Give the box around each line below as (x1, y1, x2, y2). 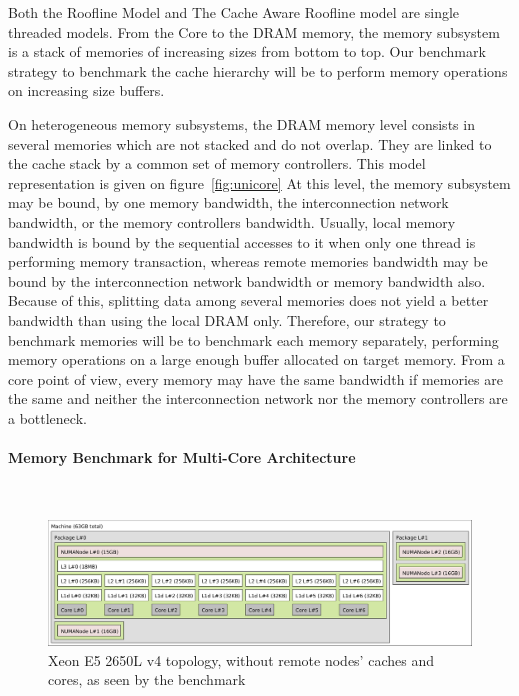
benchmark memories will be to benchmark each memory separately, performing (8, 329, 499, 350)
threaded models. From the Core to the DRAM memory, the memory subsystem (8, 21, 500, 42)
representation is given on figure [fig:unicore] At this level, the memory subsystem (8, 172, 511, 193)
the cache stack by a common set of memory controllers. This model (8, 153, 426, 174)
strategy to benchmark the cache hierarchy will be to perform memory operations (8, 60, 508, 81)
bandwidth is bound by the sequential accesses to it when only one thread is (8, 231, 476, 252)
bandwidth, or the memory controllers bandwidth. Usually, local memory (8, 211, 456, 232)
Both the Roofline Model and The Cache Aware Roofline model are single (8, 2, 460, 22)
